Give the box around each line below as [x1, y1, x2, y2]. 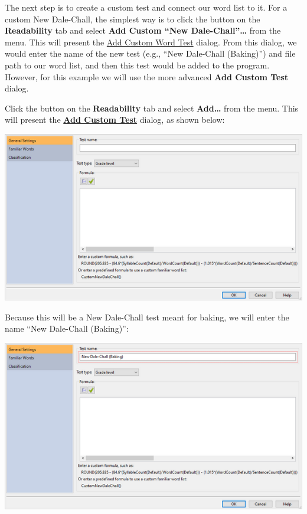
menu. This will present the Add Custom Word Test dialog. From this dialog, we [5, 35, 297, 48]
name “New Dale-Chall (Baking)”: [5, 322, 129, 335]
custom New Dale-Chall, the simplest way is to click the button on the [5, 12, 260, 25]
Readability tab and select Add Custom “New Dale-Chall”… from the [5, 24, 281, 37]
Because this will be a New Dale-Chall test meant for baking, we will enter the [5, 310, 289, 323]
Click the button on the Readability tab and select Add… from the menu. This [5, 102, 299, 114]
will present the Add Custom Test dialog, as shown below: [5, 113, 225, 126]
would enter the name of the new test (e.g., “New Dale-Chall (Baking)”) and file [5, 47, 296, 60]
